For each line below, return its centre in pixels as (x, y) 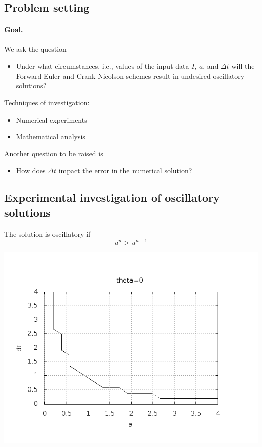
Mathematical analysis (50, 136)
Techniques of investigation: (47, 102)
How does (31, 170)
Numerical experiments (51, 119)
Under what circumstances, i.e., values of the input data (103, 66)
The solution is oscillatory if (47, 233)
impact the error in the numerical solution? (125, 170)
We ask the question (35, 49)
